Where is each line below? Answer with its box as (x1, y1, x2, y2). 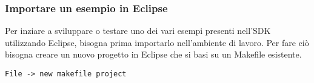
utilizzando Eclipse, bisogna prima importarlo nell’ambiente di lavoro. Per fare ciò (5, 36, 309, 48)
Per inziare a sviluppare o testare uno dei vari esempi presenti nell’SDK (5, 24, 271, 37)
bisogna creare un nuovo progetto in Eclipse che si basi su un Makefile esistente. (5, 48, 302, 61)
